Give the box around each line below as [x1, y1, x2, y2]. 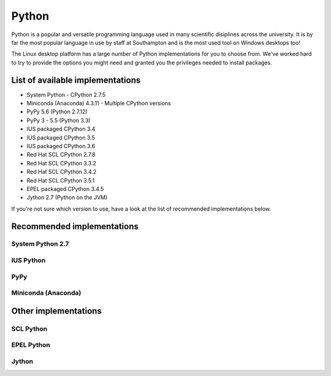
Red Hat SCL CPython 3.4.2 [26, 168, 97, 176]
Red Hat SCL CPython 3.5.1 [26, 176, 95, 184]
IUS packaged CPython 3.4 [26, 126, 96, 133]
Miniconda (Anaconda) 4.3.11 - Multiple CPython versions [26, 100, 171, 107]
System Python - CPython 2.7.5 [26, 91, 106, 98]
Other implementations [11, 306, 102, 316]
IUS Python [11, 256, 46, 265]
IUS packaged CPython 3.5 [26, 133, 95, 141]
